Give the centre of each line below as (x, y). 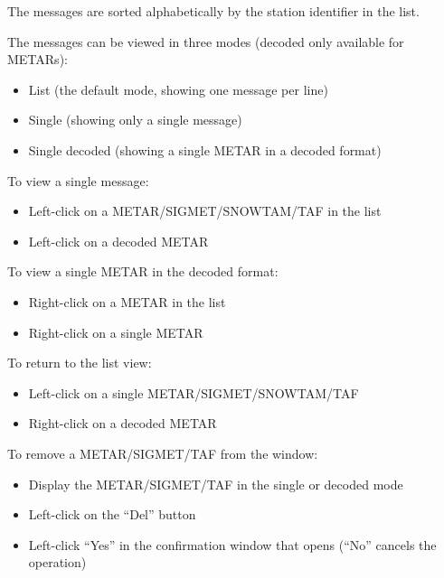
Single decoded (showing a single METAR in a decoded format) (205, 149)
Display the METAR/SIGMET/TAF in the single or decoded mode (216, 484)
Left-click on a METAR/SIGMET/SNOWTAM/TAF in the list (205, 211)
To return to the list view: (80, 363)
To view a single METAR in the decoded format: (143, 271)
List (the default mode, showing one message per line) (178, 89)
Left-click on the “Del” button (112, 514)
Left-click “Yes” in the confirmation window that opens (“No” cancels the (232, 544)
